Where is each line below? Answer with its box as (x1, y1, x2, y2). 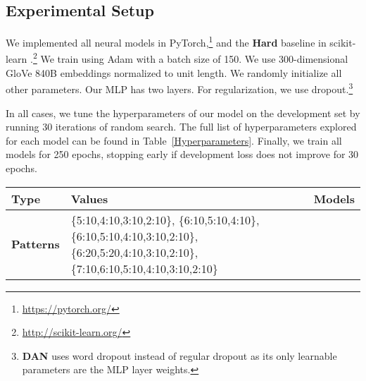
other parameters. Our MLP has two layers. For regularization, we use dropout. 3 (6, 80, 353, 96)
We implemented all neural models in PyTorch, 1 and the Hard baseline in (6, 33, 327, 49)
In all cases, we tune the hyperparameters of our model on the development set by (6, 105, 360, 120)
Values (70, 190, 108, 207)
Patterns (11, 236, 60, 253)
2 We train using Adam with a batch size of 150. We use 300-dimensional (32, 49, 348, 66)
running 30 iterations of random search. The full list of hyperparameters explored (6, 119, 357, 134)
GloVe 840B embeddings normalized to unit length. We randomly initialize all (6, 65, 342, 80)
